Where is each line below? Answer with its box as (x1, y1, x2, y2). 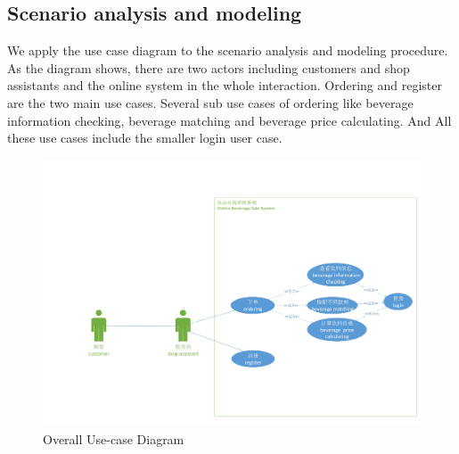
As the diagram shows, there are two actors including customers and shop (7, 58, 410, 77)
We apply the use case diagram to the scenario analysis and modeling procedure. (7, 41, 448, 60)
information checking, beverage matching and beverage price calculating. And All (7, 111, 452, 129)
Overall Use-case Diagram (43, 429, 184, 448)
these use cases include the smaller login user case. (7, 128, 283, 147)
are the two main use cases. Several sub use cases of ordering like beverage (7, 93, 414, 111)
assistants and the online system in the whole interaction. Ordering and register (7, 76, 443, 95)
